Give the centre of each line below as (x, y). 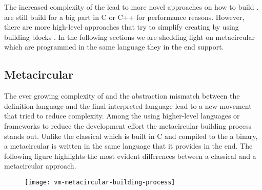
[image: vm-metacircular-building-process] (100, 182)
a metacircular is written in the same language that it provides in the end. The (128, 146)
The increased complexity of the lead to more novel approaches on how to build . (132, 7)
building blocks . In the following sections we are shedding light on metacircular (129, 37)
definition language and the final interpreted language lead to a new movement (128, 105)
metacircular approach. (40, 166)
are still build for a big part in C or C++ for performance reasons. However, (124, 17)
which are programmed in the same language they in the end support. (114, 47)
